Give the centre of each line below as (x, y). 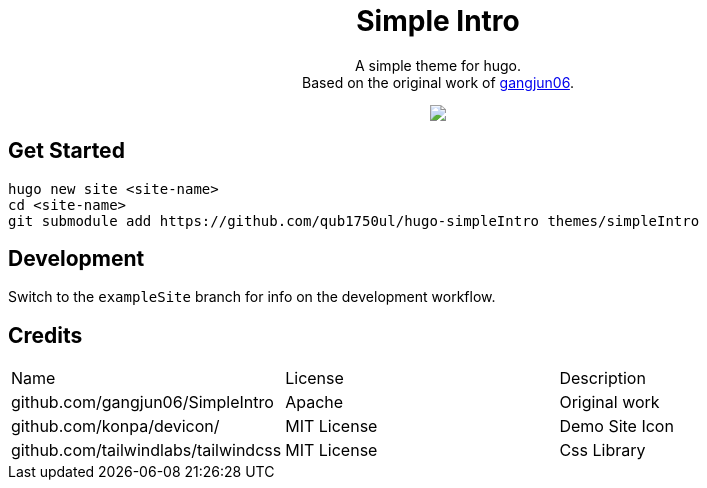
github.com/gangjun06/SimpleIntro (142, 402)
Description (602, 378)
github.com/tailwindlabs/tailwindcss (146, 450)
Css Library (602, 450)
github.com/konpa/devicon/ (115, 426)
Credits (45, 335)
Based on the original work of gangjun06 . (438, 82)
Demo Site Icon (616, 426)
